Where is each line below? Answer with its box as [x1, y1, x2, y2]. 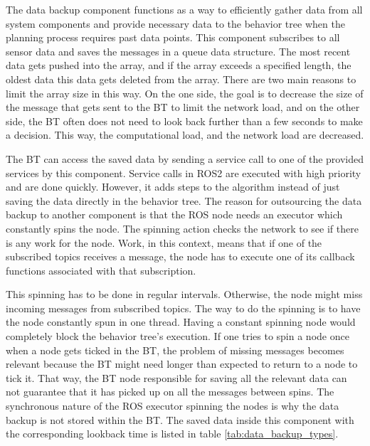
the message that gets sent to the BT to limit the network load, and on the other [6, 100, 360, 115]
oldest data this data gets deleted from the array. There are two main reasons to [6, 71, 356, 86]
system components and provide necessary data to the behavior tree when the [6, 16, 345, 31]
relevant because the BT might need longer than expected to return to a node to [6, 356, 358, 371]
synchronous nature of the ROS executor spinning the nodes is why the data [6, 398, 339, 413]
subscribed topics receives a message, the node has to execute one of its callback [6, 249, 355, 264]
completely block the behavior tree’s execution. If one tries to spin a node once [6, 329, 349, 344]
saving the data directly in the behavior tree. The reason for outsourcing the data [6, 193, 362, 208]
